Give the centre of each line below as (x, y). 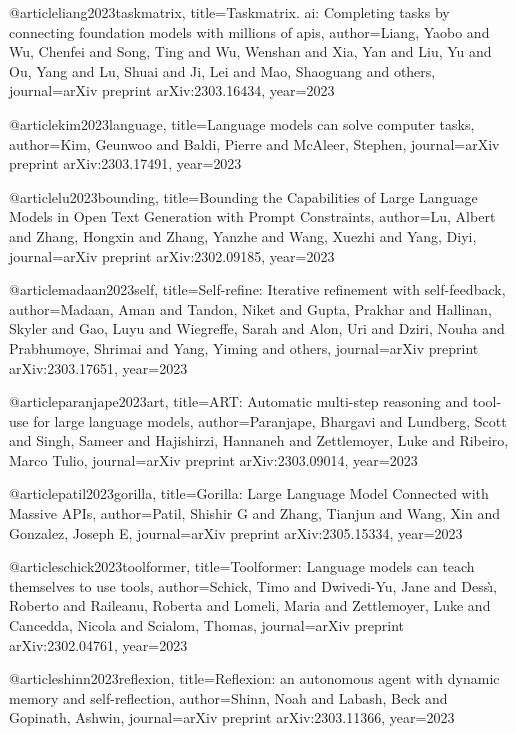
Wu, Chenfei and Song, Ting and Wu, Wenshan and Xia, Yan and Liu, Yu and (250, 51)
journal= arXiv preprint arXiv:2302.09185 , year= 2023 (172, 255)
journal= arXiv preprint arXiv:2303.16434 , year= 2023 (172, 90)
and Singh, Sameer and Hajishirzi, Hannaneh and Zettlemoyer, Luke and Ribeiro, (259, 440)
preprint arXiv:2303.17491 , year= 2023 (125, 163)
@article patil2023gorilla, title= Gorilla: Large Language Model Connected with (249, 493)
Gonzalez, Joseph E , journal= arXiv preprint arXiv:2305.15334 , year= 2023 (236, 532)
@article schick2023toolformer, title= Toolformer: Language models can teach (242, 566)
